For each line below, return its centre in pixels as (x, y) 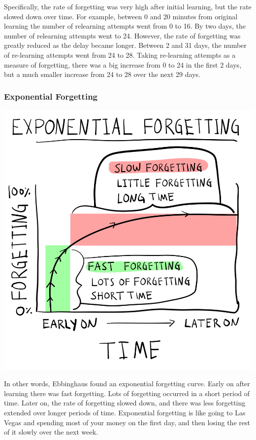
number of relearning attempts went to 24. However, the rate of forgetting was (122, 35)
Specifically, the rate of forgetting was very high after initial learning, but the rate (128, 6)
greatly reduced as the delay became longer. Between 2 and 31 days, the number (125, 45)
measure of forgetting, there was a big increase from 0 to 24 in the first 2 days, (123, 64)
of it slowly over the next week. (51, 432)
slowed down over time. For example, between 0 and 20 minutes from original (121, 16)
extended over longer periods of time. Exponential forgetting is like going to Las (125, 412)
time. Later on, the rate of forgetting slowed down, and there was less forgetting (125, 403)
